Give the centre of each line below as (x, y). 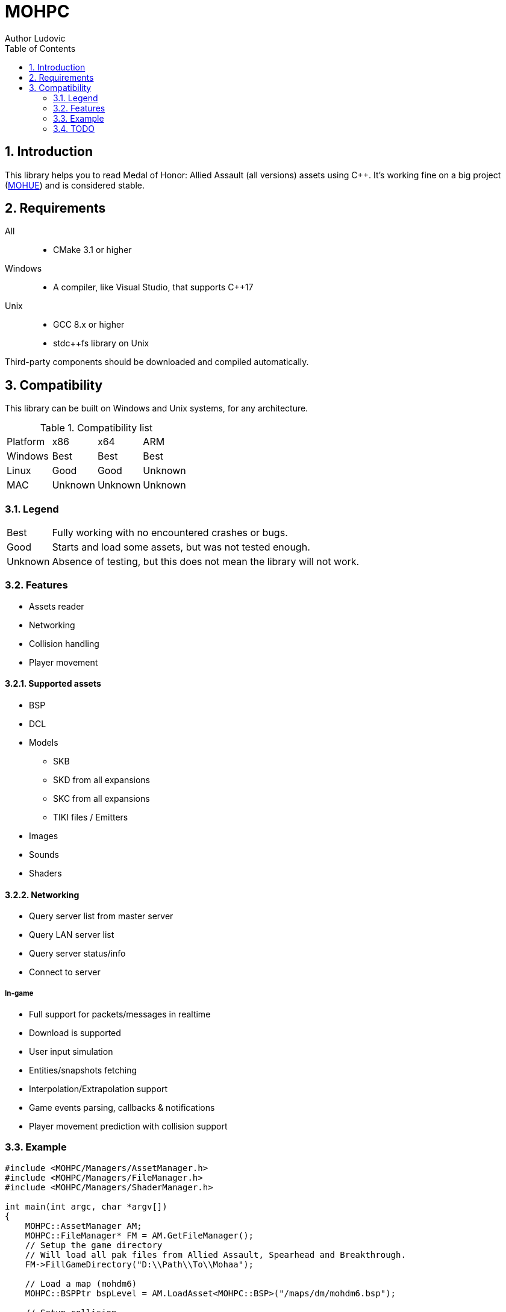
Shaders (45, 873)
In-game (19, 993)
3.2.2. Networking (42, 895)
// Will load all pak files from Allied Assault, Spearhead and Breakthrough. (215, 1254)
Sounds (44, 854)
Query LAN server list (72, 935)
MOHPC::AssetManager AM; (83, 1226)
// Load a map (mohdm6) (81, 1283)
